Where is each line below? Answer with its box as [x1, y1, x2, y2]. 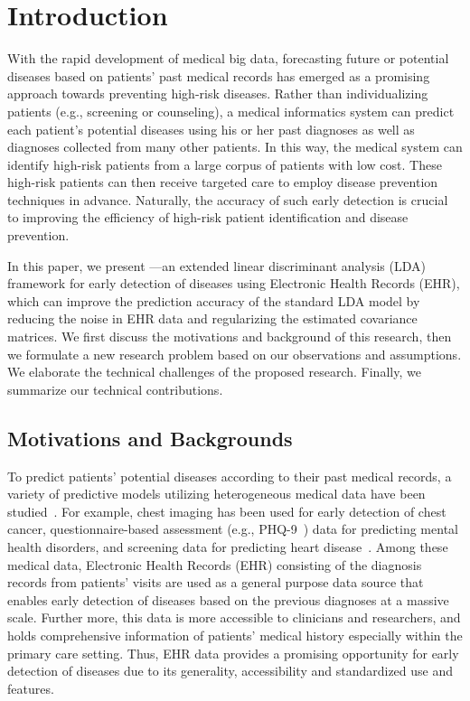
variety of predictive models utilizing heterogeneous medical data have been [7, 484, 426, 503]
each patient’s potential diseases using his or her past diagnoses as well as [7, 119, 415, 138]
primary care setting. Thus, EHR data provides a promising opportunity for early [7, 643, 459, 662]
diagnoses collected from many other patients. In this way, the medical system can [7, 137, 463, 156]
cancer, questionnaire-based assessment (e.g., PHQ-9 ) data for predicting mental [7, 519, 458, 538]
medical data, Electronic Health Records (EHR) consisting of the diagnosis [7, 555, 422, 574]
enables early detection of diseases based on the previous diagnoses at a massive [7, 590, 449, 609]
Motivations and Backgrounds [7, 424, 293, 452]
